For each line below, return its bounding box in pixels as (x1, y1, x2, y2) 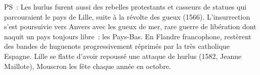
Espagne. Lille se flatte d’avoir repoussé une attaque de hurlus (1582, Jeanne (4, 50, 242, 61)
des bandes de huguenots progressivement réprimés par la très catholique (4, 41, 230, 51)
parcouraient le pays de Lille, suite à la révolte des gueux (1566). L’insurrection (4, 11, 250, 22)
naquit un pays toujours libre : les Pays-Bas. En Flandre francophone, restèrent (4, 31, 251, 41)
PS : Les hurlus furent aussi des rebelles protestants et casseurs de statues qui (4, 2, 247, 12)
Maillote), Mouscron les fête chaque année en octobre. (4, 60, 171, 71)
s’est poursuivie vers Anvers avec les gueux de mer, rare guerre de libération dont (4, 21, 256, 32)
